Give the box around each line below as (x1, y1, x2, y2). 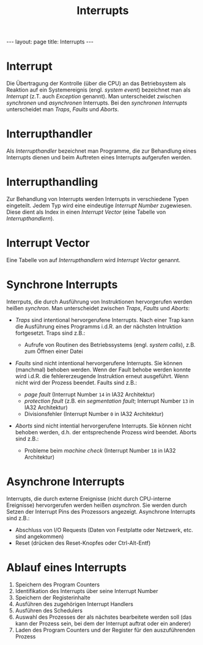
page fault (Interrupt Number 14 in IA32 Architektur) (24, 390, 155, 398)
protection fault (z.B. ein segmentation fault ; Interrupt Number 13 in (24, 397, 194, 404)
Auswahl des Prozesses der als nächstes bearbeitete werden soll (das (15, 613, 192, 621)
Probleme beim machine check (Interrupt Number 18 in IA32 (24, 446, 176, 454)
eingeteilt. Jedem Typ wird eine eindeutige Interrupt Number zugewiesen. (6, 202, 193, 209)
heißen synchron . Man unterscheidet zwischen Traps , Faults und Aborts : (6, 304, 190, 312)
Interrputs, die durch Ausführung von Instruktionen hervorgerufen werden (6, 297, 193, 305)
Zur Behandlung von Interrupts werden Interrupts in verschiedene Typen (6, 195, 189, 202)
